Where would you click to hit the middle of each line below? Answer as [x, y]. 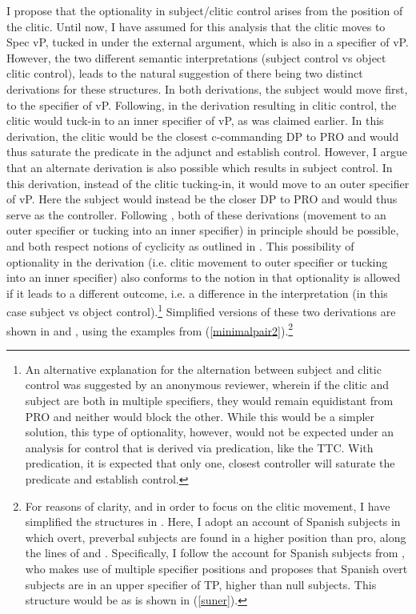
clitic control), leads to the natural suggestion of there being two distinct [185, 73]
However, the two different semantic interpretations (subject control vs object [196, 57]
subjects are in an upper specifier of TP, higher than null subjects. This [201, 584]
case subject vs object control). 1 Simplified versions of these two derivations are [201, 310]
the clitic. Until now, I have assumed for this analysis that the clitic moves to [196, 26]
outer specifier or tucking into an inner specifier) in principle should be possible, [203, 230]
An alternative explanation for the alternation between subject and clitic [203, 369]
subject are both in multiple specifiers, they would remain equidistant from [209, 400]
